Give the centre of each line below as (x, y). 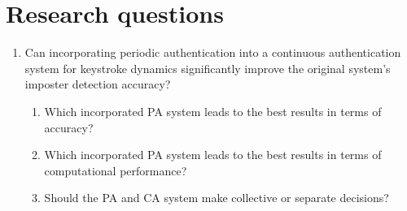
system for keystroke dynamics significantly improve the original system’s (208, 68)
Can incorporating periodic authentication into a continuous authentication (213, 52)
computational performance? (116, 170)
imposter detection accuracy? (98, 84)
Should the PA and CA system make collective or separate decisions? (217, 198)
